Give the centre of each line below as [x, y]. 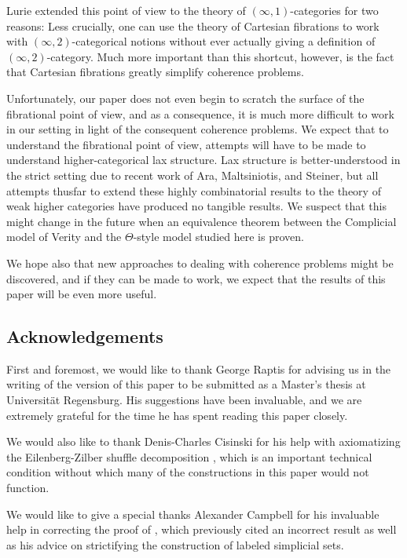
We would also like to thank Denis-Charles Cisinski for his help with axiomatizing [203, 441]
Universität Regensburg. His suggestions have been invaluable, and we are [184, 400]
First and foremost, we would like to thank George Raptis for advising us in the [199, 368]
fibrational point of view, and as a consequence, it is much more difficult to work [200, 113]
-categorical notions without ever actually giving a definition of [224, 41]
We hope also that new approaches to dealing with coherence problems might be [200, 263]
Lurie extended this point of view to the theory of [126, 10]
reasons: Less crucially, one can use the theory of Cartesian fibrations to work [193, 26]
